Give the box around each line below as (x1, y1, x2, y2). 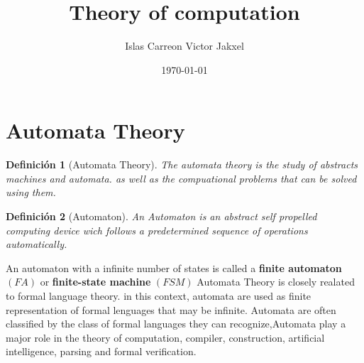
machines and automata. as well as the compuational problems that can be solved (6, 170, 357, 185)
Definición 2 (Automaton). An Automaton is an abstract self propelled (6, 209, 317, 224)
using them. (6, 185, 56, 200)
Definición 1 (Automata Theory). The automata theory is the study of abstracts (6, 157, 358, 172)
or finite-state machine (40, 274, 151, 289)
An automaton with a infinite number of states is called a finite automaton (6, 260, 342, 275)
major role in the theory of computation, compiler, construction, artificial (6, 330, 325, 345)
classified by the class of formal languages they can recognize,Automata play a (6, 316, 346, 331)
